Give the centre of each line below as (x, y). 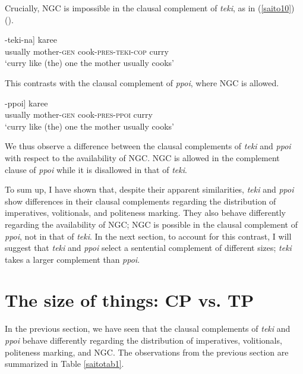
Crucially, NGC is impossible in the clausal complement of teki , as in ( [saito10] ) (150, 8)
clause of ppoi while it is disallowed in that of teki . (96, 169)
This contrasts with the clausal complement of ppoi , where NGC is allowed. (142, 82)
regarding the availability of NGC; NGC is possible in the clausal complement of (151, 224)
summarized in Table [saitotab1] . (64, 364)
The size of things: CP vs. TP (130, 300)
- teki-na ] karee (31, 40)
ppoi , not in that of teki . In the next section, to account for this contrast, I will (148, 236)
